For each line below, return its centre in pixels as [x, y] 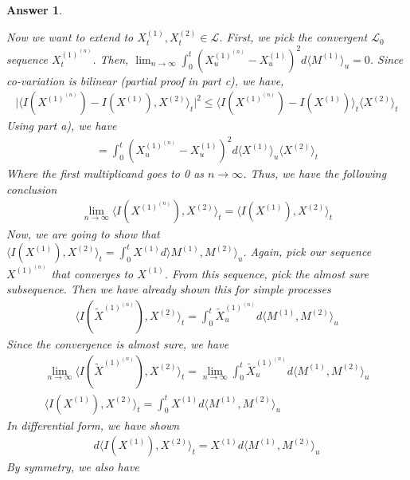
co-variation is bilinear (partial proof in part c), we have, [145, 80]
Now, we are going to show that [83, 234]
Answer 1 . [34, 10]
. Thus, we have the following [315, 173]
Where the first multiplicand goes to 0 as [105, 173]
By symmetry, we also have [73, 467]
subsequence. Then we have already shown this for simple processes [169, 289]
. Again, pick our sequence [307, 252]
